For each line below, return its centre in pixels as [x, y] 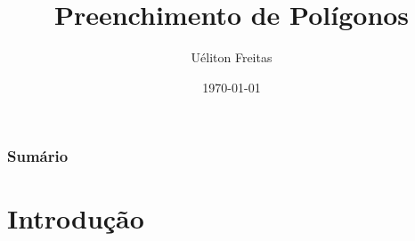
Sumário [38, 156]
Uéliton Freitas [232, 57]
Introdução [76, 218]
